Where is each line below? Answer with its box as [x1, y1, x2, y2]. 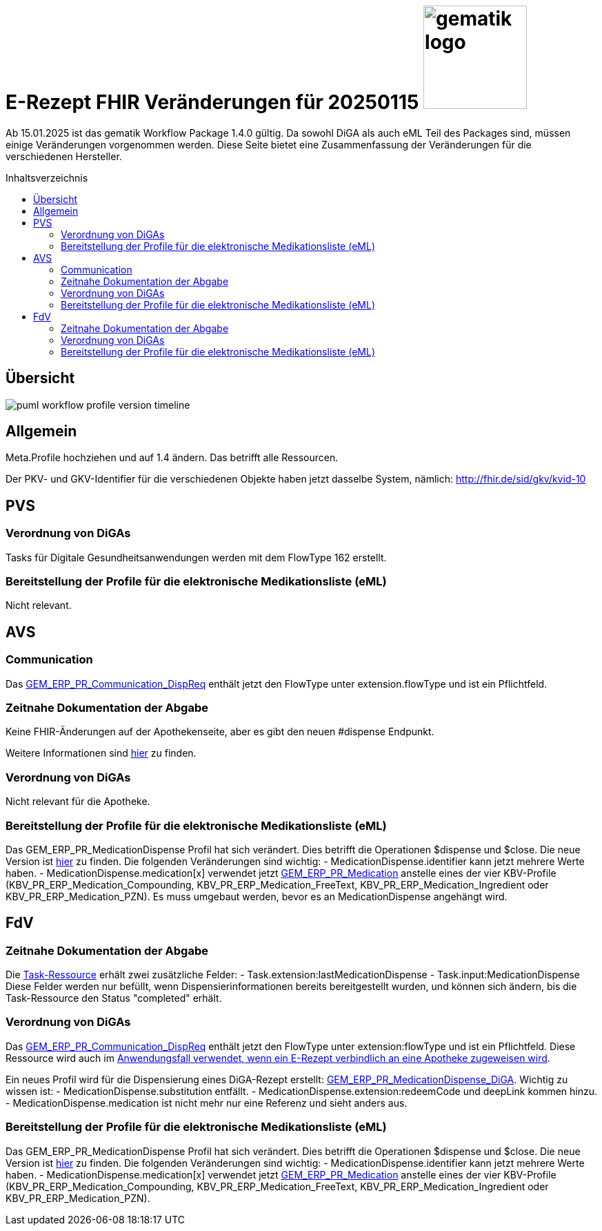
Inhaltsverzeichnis [6, 171, 88, 184]
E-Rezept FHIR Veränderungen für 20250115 [6, 90, 419, 114]
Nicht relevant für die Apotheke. [6, 795, 150, 808]
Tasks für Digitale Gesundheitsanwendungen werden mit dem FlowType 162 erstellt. [6, 551, 387, 563]
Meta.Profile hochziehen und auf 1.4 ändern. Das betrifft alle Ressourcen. [6, 452, 339, 464]
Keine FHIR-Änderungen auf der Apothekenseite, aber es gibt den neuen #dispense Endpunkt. [6, 726, 434, 738]
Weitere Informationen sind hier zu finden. [6, 747, 197, 759]
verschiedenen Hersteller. [6, 150, 122, 162]
